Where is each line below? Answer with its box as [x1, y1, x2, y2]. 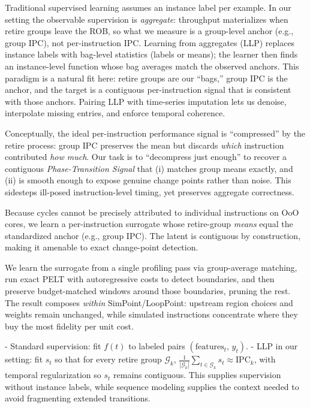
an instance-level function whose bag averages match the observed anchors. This [5, 59, 299, 72]
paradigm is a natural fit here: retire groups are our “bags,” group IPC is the [5, 71, 288, 84]
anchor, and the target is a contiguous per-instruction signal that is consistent [5, 83, 291, 96]
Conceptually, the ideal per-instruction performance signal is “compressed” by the [5, 126, 306, 139]
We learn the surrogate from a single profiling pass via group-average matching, [5, 261, 297, 273]
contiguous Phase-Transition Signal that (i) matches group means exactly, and [5, 162, 293, 174]
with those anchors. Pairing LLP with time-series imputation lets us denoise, [5, 95, 287, 107]
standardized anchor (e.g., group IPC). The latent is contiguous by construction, [5, 229, 301, 241]
